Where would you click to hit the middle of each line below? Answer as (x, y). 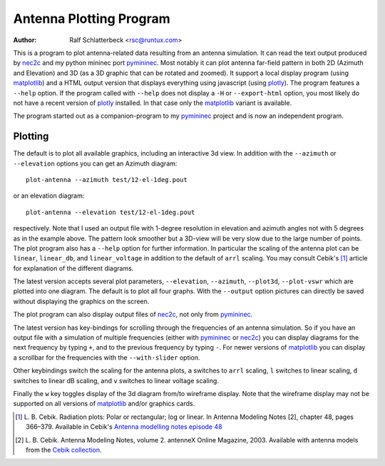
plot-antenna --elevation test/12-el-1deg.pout (111, 212)
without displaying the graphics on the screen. (81, 301)
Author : (25, 40)
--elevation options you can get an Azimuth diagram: (95, 163)
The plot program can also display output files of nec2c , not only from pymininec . (133, 315)
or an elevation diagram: (49, 196)
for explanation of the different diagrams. (73, 268)
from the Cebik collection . (64, 450)
